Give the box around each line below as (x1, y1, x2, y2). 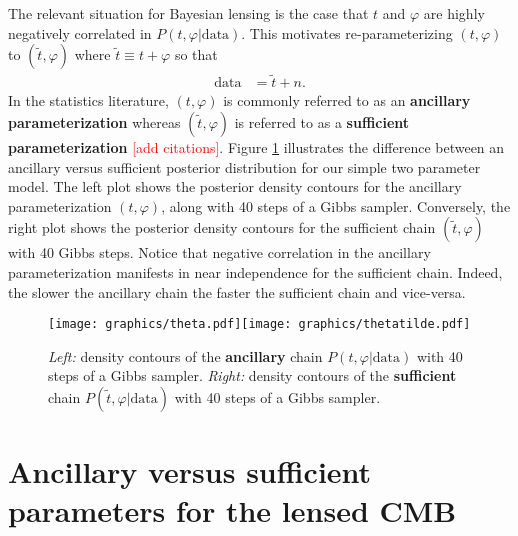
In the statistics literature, (8, 90, 169, 111)
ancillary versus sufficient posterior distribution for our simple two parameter (8, 156, 481, 177)
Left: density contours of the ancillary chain (48, 345, 323, 366)
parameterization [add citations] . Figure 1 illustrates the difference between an (8, 137, 505, 158)
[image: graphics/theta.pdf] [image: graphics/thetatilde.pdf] (48, 317, 471, 332)
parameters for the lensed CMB (8, 490, 457, 531)
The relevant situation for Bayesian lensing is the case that (8, 3, 369, 23)
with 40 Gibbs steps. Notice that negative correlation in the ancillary (8, 242, 431, 263)
